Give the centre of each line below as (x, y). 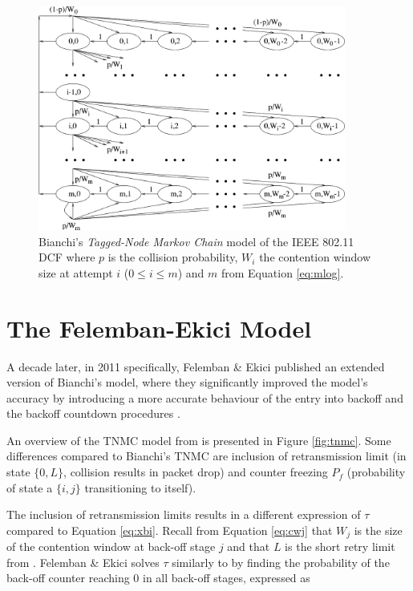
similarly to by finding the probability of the (281, 562)
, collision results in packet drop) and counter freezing (196, 472)
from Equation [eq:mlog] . (282, 272)
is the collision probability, (173, 257)
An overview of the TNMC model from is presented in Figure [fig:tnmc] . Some (199, 440)
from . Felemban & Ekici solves (83, 562)
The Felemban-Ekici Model (159, 328)
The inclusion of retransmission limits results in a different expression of (184, 514)
